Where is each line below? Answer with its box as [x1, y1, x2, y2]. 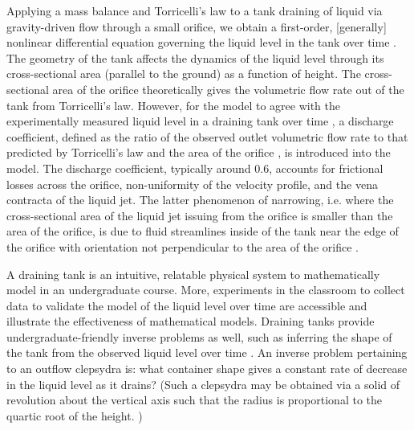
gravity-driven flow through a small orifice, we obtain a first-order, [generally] [6, 18, 387, 35]
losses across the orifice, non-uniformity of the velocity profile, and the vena [6, 175, 378, 192]
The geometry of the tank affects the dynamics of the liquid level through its [6, 49, 384, 66]
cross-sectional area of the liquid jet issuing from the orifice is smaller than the [6, 207, 393, 223]
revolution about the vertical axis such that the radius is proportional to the [6, 391, 382, 408]
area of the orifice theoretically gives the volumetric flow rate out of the [52, 80, 404, 97]
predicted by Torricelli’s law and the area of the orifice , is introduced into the [6, 144, 391, 161]
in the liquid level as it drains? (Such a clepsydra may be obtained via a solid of [6, 375, 400, 392]
